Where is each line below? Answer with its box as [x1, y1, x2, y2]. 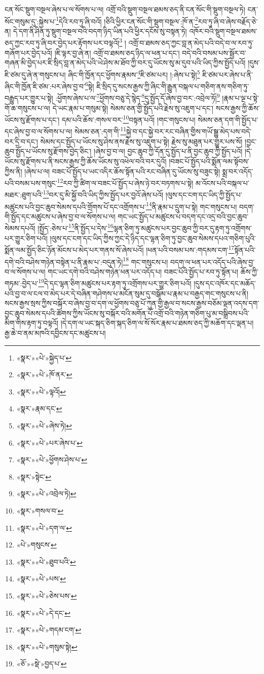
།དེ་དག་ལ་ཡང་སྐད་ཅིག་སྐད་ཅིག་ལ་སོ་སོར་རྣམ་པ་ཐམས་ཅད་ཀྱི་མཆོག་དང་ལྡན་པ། [60, 318, 254, 328]
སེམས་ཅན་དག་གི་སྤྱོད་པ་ [198, 114, 258, 125]
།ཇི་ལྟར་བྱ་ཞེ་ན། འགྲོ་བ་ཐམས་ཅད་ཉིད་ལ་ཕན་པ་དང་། [54, 47, 180, 58]
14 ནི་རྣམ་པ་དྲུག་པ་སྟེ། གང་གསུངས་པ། [145, 200, 237, 212]
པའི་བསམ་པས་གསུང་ [5, 177, 57, 188]
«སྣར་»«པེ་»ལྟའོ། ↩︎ [16, 386, 66, 397]
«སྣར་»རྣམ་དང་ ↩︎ [16, 403, 62, 414]
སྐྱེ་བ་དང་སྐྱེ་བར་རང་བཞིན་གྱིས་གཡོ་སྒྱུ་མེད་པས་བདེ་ [126, 126, 252, 137]
